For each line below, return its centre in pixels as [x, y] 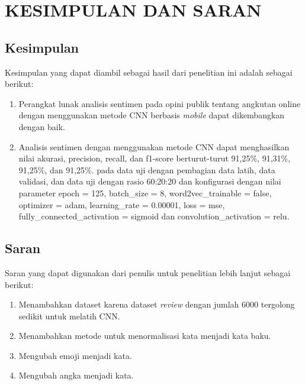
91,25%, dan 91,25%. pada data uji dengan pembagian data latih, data [147, 169]
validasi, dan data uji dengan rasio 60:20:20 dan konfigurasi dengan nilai [150, 181]
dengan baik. [42, 126]
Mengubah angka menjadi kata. [76, 375]
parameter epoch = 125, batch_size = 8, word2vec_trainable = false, [145, 192]
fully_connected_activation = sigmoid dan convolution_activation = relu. [154, 216]
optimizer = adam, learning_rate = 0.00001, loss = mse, [122, 204]
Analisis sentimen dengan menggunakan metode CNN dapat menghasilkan [154, 146]
